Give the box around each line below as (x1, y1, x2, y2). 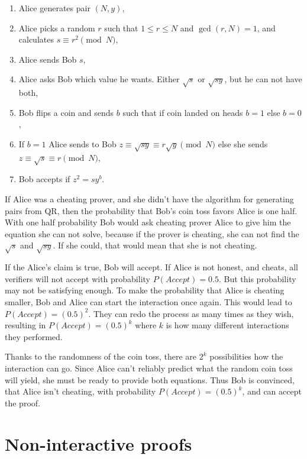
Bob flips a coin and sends (18, 106, 114, 118)
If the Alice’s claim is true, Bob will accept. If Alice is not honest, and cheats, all (5, 261, 299, 273)
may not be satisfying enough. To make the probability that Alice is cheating (5, 284, 285, 296)
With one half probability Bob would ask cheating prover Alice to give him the (5, 216, 291, 228)
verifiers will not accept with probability (5, 272, 150, 285)
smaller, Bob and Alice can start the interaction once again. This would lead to (5, 295, 292, 308)
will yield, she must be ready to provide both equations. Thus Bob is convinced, (5, 373, 295, 386)
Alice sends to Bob (49, 137, 117, 150)
